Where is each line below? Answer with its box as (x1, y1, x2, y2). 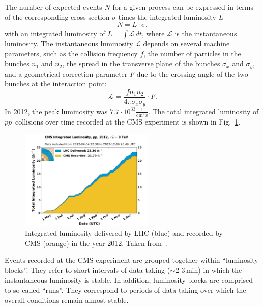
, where (141, 28, 165, 39)
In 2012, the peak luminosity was (5, 106, 108, 116)
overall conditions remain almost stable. (5, 294, 129, 305)
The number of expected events (5, 2, 102, 12)
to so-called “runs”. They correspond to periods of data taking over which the (5, 285, 246, 295)
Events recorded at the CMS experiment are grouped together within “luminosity (5, 255, 258, 265)
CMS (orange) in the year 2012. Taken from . (25, 237, 167, 248)
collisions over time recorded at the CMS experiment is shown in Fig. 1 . (15, 116, 241, 127)
